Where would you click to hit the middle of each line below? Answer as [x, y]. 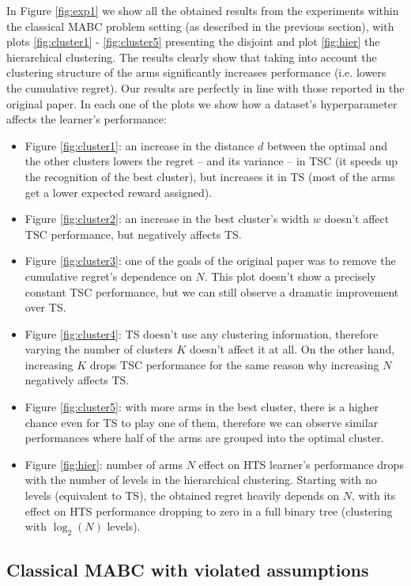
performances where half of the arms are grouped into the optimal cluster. [204, 438]
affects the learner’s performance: [87, 119]
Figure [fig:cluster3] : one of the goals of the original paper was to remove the [210, 261]
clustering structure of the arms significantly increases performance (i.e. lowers [196, 72]
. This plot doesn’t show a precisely [290, 276]
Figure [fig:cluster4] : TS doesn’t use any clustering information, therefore [202, 333]
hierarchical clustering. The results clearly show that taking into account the [192, 57]
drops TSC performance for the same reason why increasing [234, 364]
